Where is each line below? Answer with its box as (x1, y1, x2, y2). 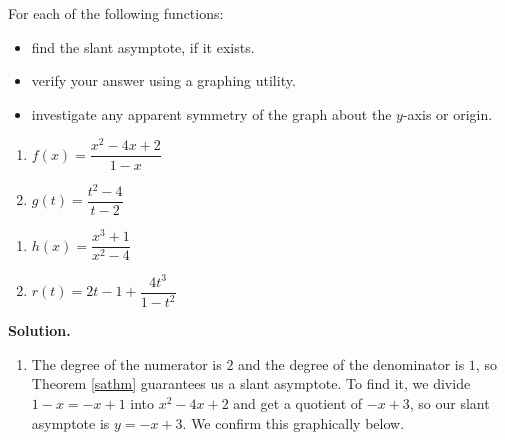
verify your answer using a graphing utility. (31, 70, 296, 91)
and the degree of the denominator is (238, 353, 465, 374)
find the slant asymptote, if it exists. (31, 36, 255, 57)
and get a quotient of (233, 392, 363, 413)
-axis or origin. (402, 103, 493, 124)
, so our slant (409, 392, 490, 413)
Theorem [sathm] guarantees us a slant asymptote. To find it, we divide (31, 373, 471, 394)
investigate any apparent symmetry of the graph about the (31, 103, 392, 124)
